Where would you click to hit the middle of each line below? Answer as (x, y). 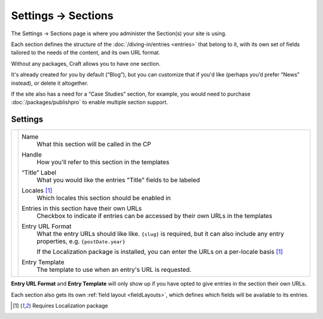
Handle (32, 155)
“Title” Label (39, 173)
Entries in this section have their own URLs (82, 208)
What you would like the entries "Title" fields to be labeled (118, 180)
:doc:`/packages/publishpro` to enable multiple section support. (89, 102)
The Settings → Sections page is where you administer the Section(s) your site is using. (119, 33)
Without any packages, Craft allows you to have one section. (86, 63)
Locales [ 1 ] (37, 191)
